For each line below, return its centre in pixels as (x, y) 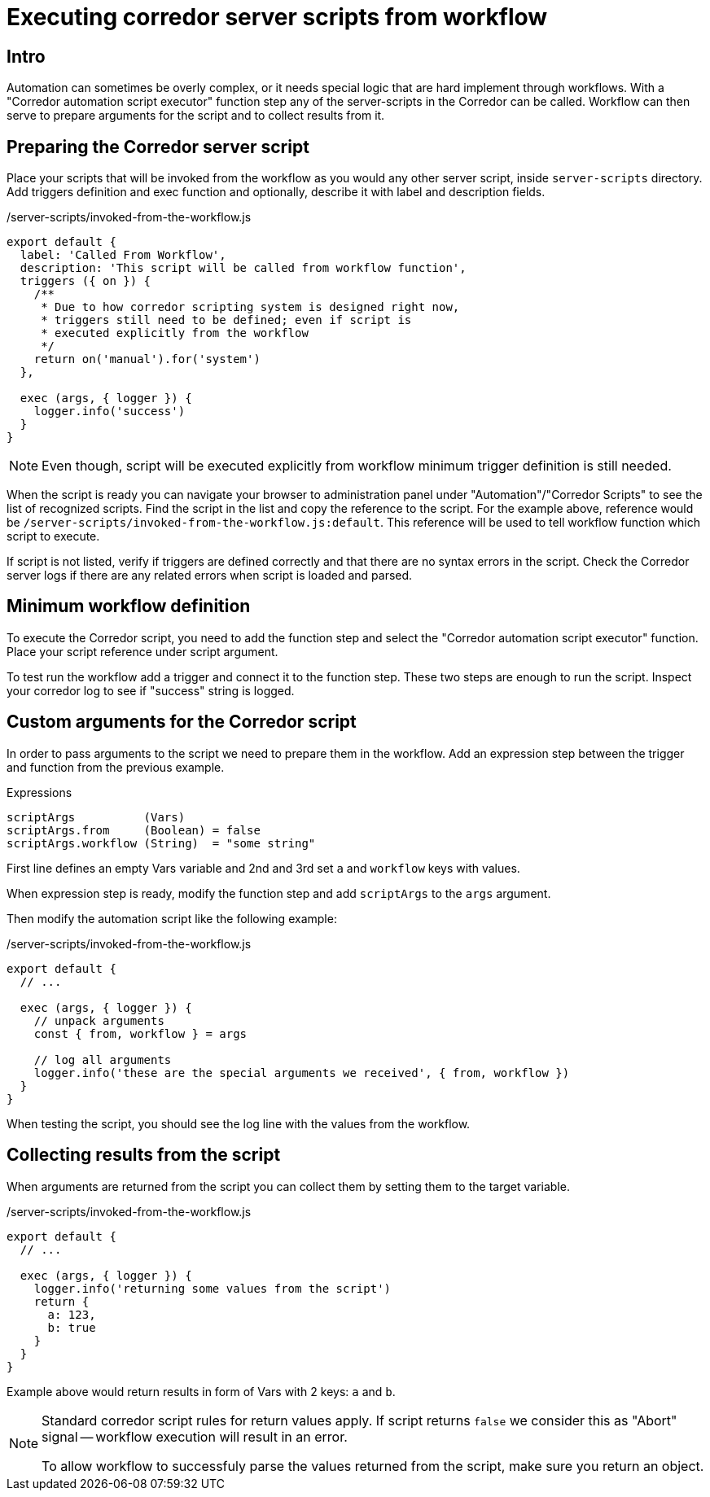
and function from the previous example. (116, 767)
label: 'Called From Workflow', (123, 255)
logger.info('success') (110, 411)
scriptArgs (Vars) (96, 817)
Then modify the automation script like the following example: (172, 918)
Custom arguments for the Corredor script (182, 722)
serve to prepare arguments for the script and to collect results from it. (196, 116)
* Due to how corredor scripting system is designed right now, (250, 307)
